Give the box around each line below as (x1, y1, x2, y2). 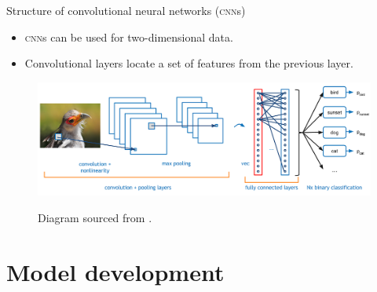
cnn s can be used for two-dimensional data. (24, 28, 233, 45)
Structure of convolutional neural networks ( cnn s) (6, 2, 246, 18)
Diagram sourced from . (38, 209, 152, 225)
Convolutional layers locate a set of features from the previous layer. (24, 55, 353, 71)
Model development (6, 255, 225, 287)
